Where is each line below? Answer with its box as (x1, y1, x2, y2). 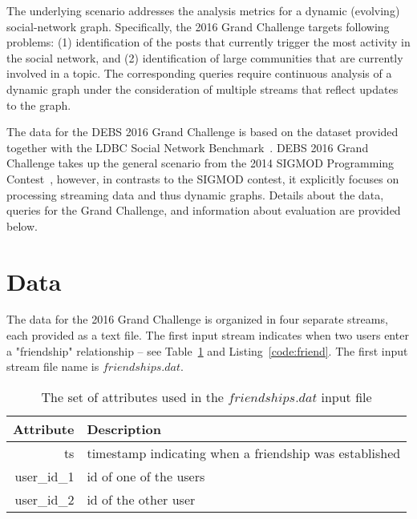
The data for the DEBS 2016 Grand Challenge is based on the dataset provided (6, 123, 399, 140)
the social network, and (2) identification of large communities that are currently (6, 49, 403, 66)
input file (321, 387, 372, 406)
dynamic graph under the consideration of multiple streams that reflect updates (6, 80, 399, 97)
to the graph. (6, 96, 71, 113)
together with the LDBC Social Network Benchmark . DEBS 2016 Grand (6, 139, 369, 155)
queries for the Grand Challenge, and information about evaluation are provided (6, 202, 401, 219)
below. (6, 217, 38, 234)
